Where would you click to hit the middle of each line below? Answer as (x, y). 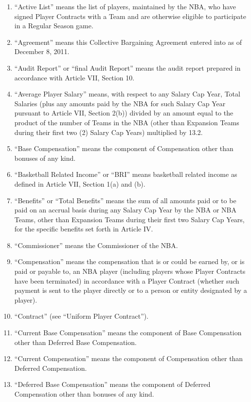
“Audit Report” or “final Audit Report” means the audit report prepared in (127, 67)
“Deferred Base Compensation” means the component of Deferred (112, 384)
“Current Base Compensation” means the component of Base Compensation (128, 333)
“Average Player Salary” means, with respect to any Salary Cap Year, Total (127, 94)
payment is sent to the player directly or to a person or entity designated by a (131, 290)
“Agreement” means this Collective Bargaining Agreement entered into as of (128, 42)
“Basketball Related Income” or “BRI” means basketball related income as (126, 174)
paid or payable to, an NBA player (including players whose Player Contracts (130, 271)
